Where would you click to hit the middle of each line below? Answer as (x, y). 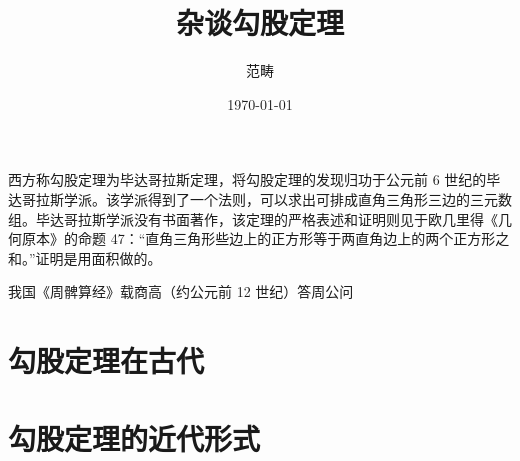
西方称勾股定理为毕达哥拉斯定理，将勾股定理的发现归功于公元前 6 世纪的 (247, 179)
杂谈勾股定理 (259, 22)
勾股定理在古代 (106, 360)
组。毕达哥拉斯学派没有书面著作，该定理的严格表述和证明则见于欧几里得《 (253, 218)
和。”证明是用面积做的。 (85, 257)
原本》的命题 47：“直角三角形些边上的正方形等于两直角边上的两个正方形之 (265, 238)
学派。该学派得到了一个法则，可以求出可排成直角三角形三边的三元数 (287, 198)
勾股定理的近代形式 (134, 438)
